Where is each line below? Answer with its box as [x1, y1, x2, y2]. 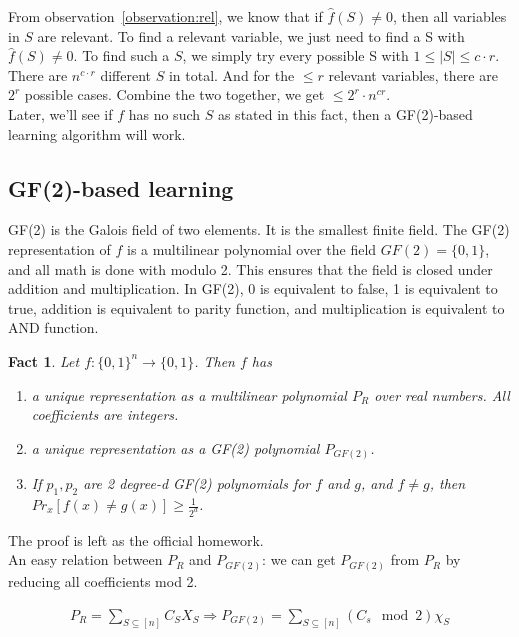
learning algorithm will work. [8, 123, 186, 144]
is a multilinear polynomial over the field [127, 238, 377, 259]
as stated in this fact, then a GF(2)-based [217, 103, 473, 124]
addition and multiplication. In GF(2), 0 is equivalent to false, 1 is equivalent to [8, 278, 498, 299]
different [100, 64, 152, 85]
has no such [128, 103, 201, 124]
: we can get [262, 549, 336, 570]
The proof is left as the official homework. [8, 529, 264, 550]
